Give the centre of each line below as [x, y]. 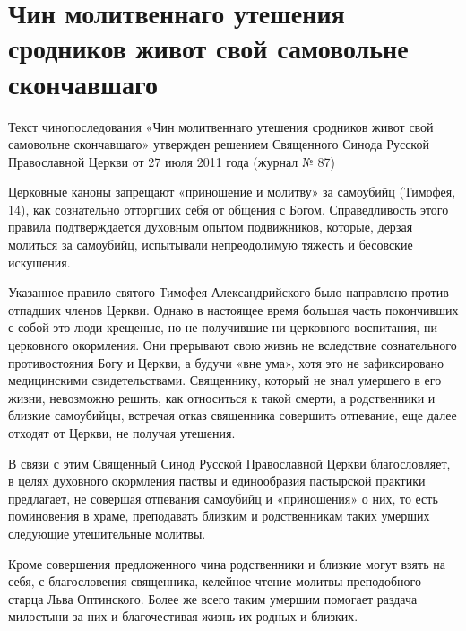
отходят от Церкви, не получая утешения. [122, 433]
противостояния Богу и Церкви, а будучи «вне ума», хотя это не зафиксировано [226, 362]
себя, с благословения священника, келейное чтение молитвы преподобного [215, 581]
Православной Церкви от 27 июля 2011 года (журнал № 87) [172, 161]
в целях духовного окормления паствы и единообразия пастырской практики [217, 481]
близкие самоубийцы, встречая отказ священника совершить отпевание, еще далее [233, 415]
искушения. [39, 262]
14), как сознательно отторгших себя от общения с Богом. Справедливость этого [229, 209]
